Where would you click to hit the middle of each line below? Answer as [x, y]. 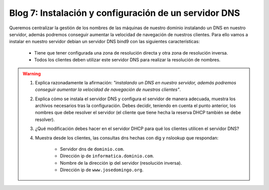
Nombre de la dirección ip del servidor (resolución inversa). [121, 163]
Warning [32, 73]
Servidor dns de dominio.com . [92, 149]
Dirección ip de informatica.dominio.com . [107, 156]
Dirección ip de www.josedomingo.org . [102, 170]
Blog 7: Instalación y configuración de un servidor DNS [125, 13]
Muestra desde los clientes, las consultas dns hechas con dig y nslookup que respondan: [127, 138]
